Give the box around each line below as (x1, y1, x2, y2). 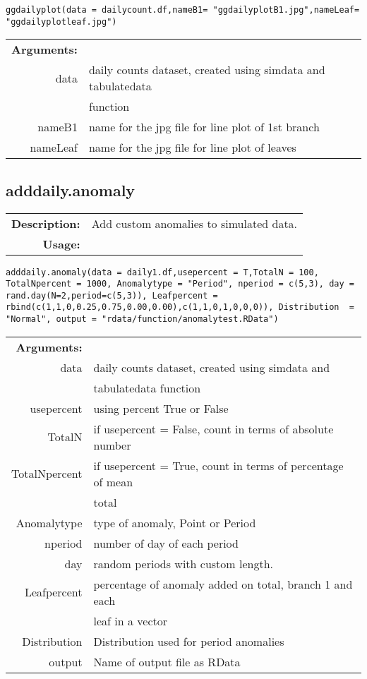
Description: (11, 215, 80, 232)
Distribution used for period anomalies (93, 632, 284, 649)
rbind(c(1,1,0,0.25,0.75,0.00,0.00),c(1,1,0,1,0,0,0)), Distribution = (6, 302, 354, 313)
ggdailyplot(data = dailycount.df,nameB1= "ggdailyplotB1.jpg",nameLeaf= (6, 5, 360, 15)
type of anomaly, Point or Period (93, 514, 256, 531)
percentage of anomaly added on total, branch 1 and (93, 575, 353, 592)
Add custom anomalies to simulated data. (91, 215, 298, 232)
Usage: (42, 235, 80, 252)
